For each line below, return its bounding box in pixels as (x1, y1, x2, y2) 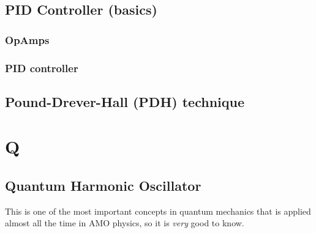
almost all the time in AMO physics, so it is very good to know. (5, 216, 244, 229)
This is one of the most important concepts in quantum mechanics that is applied (5, 204, 311, 217)
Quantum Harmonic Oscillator (5, 176, 201, 195)
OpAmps (5, 32, 50, 47)
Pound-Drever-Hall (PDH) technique (5, 92, 244, 111)
